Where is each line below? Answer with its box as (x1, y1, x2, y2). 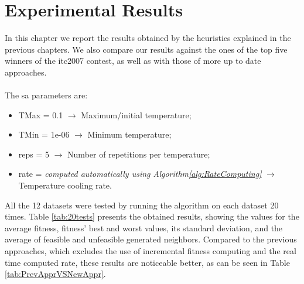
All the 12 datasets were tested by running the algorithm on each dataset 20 (5, 199, 279, 211)
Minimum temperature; (87, 128, 172, 141)
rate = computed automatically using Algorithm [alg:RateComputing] (18, 167, 262, 180)
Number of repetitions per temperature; (67, 148, 210, 160)
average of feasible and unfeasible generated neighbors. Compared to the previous (5, 233, 297, 245)
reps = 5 (18, 148, 50, 160)
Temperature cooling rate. (18, 179, 112, 191)
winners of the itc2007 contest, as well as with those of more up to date (5, 54, 261, 67)
